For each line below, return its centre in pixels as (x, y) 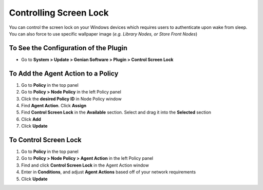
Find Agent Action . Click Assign (54, 105)
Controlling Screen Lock (59, 13)
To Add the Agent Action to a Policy (64, 73)
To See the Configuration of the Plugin (68, 48)
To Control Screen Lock (45, 140)
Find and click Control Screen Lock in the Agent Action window (85, 165)
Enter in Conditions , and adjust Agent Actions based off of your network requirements (108, 172)
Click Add (31, 119)
